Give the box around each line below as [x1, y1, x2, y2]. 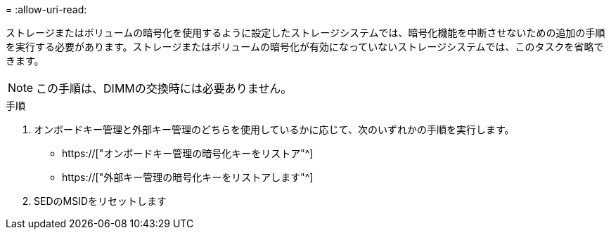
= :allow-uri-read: [6, 4, 87, 15]
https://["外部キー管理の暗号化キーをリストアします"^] [62, 171, 314, 183]
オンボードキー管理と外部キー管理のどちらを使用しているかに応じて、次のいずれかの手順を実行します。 [34, 123, 515, 135]
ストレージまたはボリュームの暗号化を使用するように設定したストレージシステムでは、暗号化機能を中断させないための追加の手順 [6, 27, 605, 39]
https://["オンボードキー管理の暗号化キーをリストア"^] [62, 147, 314, 159]
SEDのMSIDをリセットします [34, 195, 167, 207]
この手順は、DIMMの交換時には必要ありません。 [36, 81, 292, 95]
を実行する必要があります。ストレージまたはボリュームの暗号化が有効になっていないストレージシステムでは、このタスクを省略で [6, 41, 604, 53]
